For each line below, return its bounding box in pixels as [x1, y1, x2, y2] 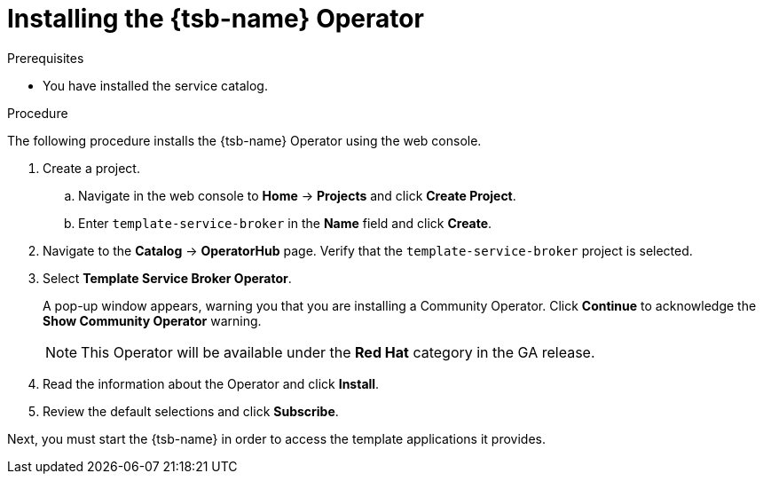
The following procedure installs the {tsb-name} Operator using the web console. [7, 132, 482, 148]
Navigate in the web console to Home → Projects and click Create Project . [78, 187, 516, 203]
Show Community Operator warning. [43, 312, 262, 328]
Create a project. [43, 160, 140, 176]
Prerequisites [7, 50, 84, 66]
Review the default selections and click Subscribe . [43, 403, 339, 419]
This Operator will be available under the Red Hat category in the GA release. [81, 343, 595, 361]
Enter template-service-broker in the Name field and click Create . [78, 215, 492, 231]
